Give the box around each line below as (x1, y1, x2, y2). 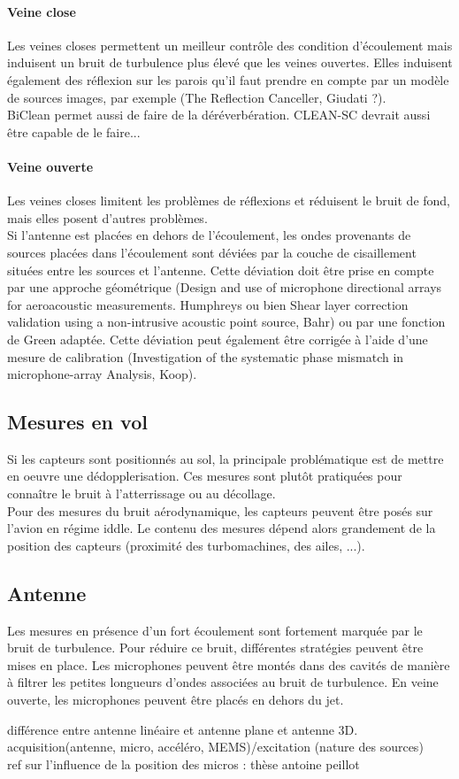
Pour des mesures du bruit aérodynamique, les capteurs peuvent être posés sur (7, 501, 433, 520)
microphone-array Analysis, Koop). (7, 365, 197, 383)
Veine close (7, 2, 76, 20)
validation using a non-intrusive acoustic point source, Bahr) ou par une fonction (7, 312, 446, 331)
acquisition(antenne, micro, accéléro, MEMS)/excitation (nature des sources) (7, 737, 424, 756)
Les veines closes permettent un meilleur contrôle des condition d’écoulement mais (7, 35, 453, 54)
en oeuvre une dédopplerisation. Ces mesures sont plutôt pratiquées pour (7, 467, 402, 485)
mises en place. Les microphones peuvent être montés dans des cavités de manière (7, 655, 450, 674)
